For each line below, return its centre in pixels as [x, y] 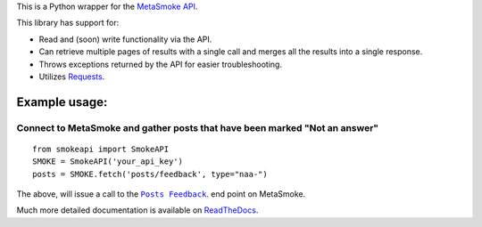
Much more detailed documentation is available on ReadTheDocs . [137, 210]
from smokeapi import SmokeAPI [101, 149]
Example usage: [62, 102]
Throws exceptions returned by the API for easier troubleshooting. [161, 64]
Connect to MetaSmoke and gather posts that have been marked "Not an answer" [198, 127]
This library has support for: [68, 23]
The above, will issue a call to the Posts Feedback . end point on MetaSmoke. [161, 194]
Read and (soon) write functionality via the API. [125, 39]
